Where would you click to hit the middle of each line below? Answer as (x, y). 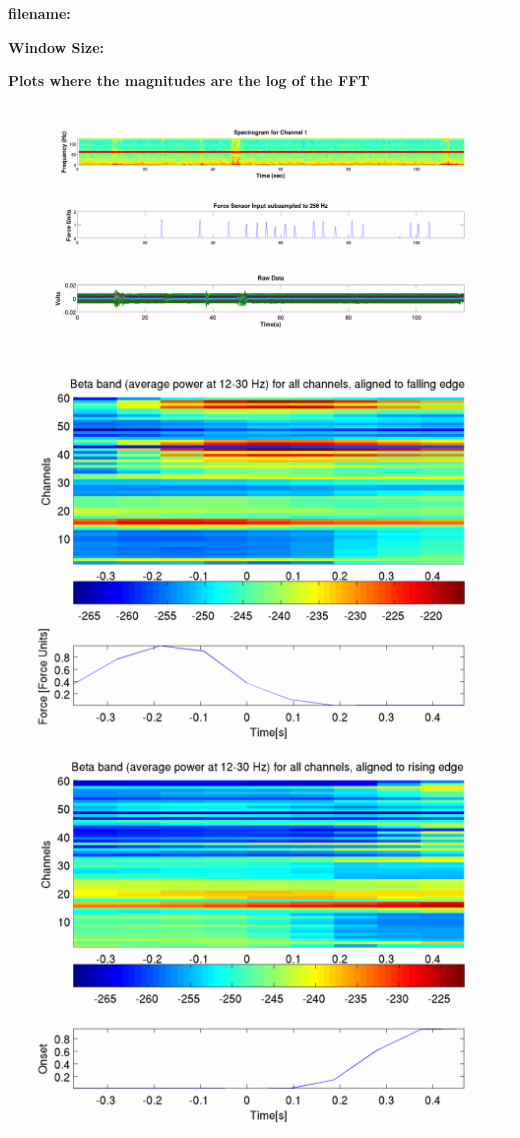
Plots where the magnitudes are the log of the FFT (189, 80)
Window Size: (56, 46)
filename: (39, 13)
